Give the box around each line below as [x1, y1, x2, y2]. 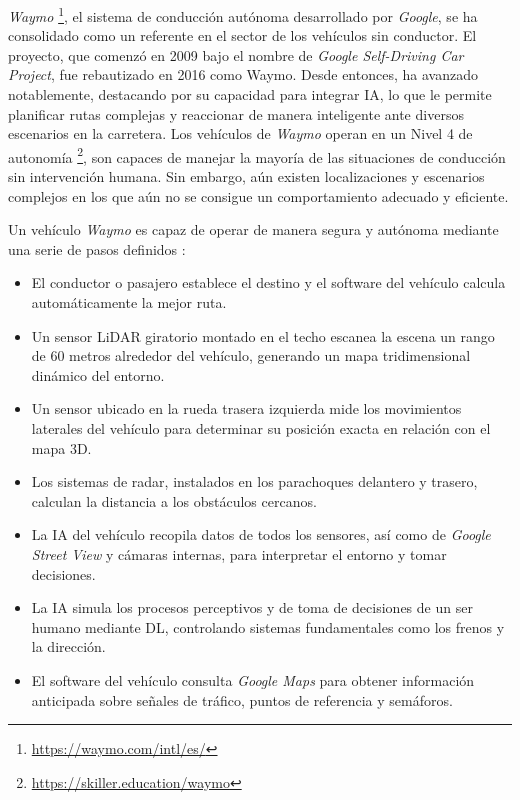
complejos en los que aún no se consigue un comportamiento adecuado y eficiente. [8, 185, 509, 206]
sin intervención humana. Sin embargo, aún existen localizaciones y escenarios [8, 166, 485, 187]
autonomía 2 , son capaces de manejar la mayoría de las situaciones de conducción [8, 143, 506, 167]
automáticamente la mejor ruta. [31, 292, 227, 313]
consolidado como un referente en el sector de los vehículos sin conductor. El [8, 25, 477, 46]
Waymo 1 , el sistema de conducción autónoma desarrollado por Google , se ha [8, 3, 478, 26]
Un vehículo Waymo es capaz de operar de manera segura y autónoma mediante [8, 219, 499, 240]
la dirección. [31, 636, 106, 657]
